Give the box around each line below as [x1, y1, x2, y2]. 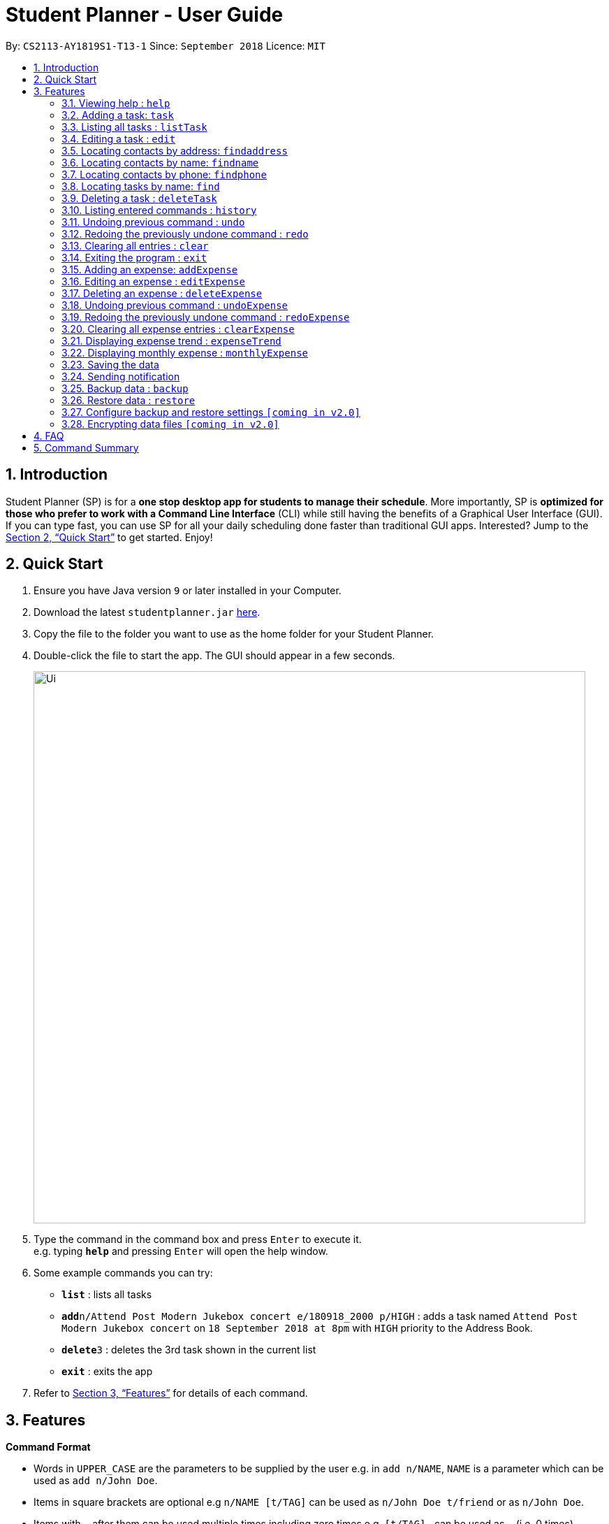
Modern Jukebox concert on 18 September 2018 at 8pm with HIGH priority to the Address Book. [61, 1322, 533, 1335]
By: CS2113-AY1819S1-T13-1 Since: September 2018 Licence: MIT [6, 39, 325, 52]
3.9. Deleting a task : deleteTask [61, 192, 217, 204]
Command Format [6, 1441, 91, 1453]
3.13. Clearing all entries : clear [61, 239, 209, 252]
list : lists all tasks [61, 1288, 152, 1301]
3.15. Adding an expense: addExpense [61, 263, 238, 275]
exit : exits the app [61, 1365, 153, 1378]
